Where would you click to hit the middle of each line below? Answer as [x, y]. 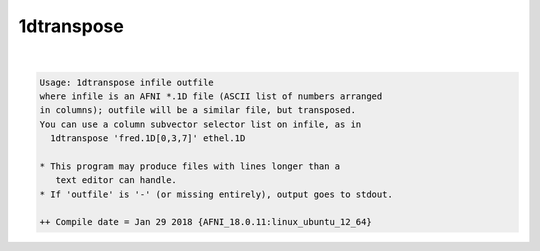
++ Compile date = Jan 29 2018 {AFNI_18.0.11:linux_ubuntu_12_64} [205, 222]
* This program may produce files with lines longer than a [190, 166]
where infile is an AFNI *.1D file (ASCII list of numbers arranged [211, 96]
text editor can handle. [116, 180]
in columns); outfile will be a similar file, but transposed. [198, 110]
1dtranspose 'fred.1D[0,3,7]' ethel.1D [148, 138]
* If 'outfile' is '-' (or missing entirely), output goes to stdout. [216, 194]
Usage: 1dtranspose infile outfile [126, 82]
